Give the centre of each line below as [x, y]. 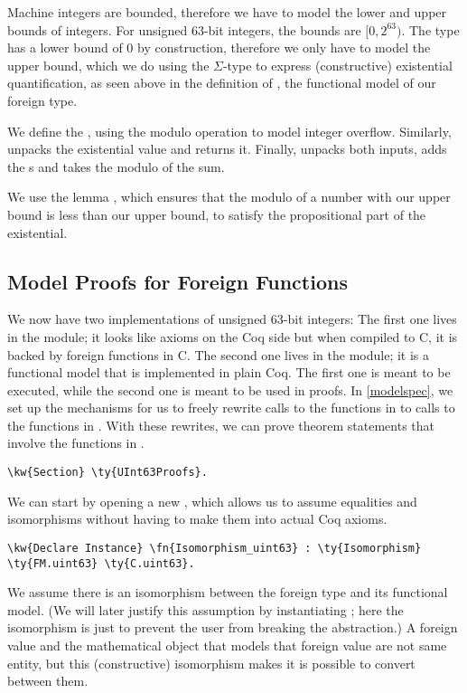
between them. [48, 681]
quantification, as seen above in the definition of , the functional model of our [222, 83]
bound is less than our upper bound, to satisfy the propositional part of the [217, 214]
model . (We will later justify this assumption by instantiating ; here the [205, 609]
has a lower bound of [65, 47]
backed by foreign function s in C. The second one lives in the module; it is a [218, 354]
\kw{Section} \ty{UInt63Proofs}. [107, 473]
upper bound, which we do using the [108, 65]
